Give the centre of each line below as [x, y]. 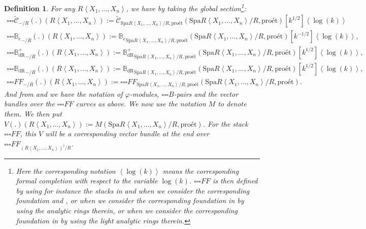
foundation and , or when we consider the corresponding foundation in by [130, 200]
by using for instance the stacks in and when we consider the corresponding [133, 190]
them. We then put [33, 114]
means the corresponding [201, 170]
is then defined [235, 181]
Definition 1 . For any [40, 8]
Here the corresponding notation [66, 170]
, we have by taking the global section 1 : [186, 7]
